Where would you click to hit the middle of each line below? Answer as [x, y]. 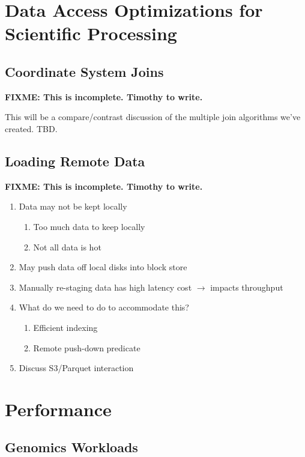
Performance [58, 409]
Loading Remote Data [75, 161]
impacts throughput [247, 287]
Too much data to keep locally [89, 226]
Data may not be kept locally [73, 206]
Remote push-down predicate [87, 347]
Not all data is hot [67, 247]
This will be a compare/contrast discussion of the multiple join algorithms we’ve [153, 117]
